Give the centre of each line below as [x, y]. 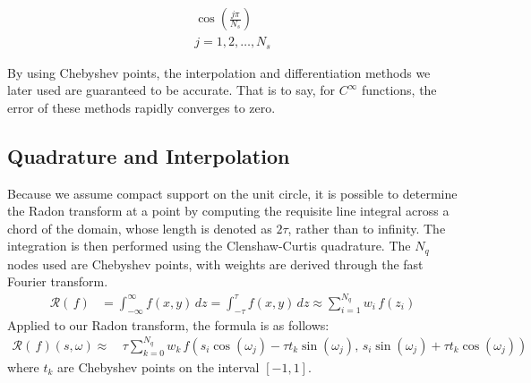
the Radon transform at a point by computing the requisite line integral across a [228, 211]
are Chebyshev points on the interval [158, 366]
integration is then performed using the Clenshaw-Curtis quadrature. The [209, 246]
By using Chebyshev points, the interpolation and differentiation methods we [219, 72]
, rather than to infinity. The [367, 228]
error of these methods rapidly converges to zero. [141, 107]
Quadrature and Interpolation [149, 155]
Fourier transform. [58, 281]
